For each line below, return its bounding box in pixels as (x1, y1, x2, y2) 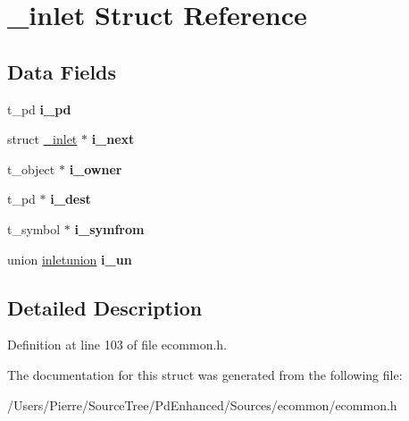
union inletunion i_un (7, 249, 132, 268)
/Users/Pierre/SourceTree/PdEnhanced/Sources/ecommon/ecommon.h (7, 395, 397, 414)
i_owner (69, 159, 122, 178)
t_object (7, 159, 55, 178)
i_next (91, 130, 135, 148)
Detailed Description (7, 293, 203, 321)
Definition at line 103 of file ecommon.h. (7, 335, 227, 354)
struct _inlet (7, 130, 78, 148)
